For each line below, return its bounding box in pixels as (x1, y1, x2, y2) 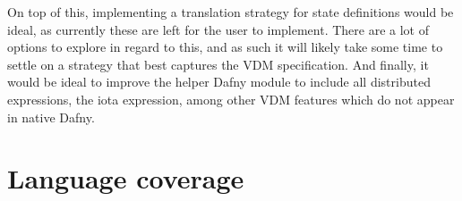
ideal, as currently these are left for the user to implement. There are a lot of (7, 20, 430, 38)
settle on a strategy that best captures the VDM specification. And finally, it (7, 54, 429, 73)
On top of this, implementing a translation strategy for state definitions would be (7, 3, 454, 21)
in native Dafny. (7, 107, 95, 126)
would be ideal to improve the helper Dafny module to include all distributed (7, 72, 431, 91)
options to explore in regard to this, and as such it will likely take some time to (7, 38, 443, 56)
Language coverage (7, 160, 244, 197)
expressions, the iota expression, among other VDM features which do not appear (7, 89, 455, 108)
